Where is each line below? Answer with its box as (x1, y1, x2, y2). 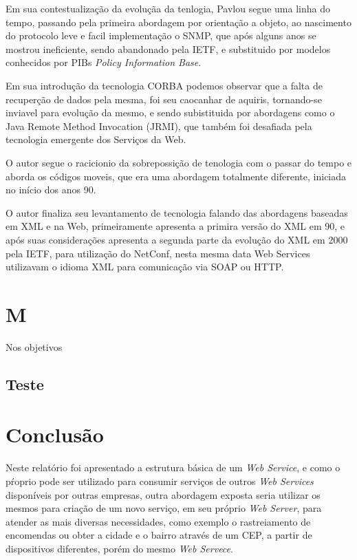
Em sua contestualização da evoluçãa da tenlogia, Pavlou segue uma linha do (6, 1, 330, 15)
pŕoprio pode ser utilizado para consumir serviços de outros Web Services (6, 473, 314, 488)
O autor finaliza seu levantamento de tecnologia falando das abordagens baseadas (6, 205, 348, 219)
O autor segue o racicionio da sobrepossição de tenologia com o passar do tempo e (6, 155, 352, 169)
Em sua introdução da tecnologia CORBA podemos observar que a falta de (6, 78, 323, 92)
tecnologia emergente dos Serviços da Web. (6, 132, 186, 147)
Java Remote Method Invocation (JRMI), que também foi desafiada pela (6, 118, 312, 133)
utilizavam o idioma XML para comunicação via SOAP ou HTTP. (6, 259, 284, 274)
